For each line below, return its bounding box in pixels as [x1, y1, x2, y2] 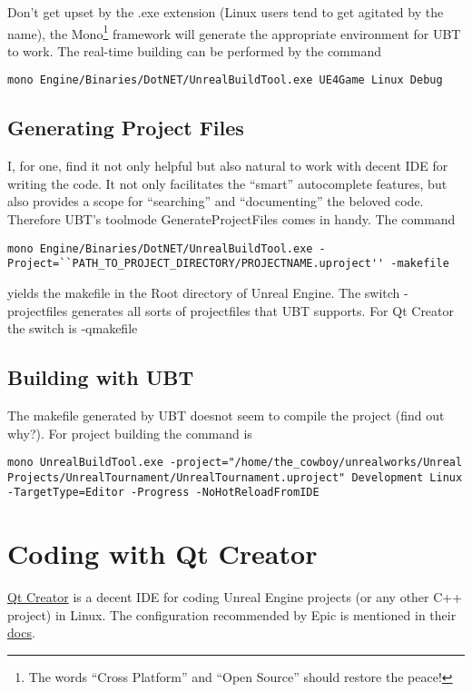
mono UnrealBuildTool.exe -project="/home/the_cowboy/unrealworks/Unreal [7, 456, 463, 470]
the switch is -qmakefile [7, 319, 138, 338]
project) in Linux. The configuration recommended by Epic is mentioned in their [7, 605, 457, 624]
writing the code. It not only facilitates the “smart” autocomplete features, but [7, 173, 447, 193]
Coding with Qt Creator [7, 535, 318, 572]
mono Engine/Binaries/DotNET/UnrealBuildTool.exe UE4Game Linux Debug [7, 74, 443, 87]
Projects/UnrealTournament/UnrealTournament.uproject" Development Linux [7, 470, 463, 484]
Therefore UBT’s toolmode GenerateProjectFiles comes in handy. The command [7, 210, 456, 229]
